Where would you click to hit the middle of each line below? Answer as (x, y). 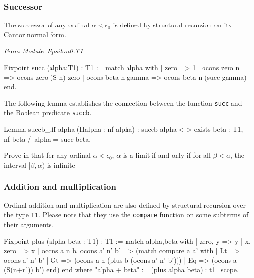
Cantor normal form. (35, 34)
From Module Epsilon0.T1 (44, 51)
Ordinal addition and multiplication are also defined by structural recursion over (125, 205)
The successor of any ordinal (47, 25)
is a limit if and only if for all (167, 155)
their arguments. (29, 224)
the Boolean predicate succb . (48, 113)
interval (15, 164)
